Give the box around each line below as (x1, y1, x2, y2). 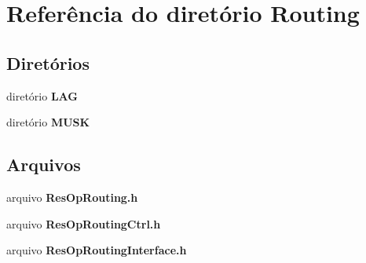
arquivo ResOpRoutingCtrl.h (6, 215, 161, 232)
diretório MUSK (6, 114, 90, 130)
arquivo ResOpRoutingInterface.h (6, 242, 187, 258)
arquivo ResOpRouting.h (6, 188, 138, 205)
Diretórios (6, 50, 90, 75)
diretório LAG (6, 87, 78, 104)
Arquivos (6, 152, 81, 177)
